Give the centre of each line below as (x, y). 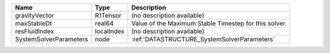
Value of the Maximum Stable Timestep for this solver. (209, 23)
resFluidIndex (35, 31)
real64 (105, 23)
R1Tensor (108, 15)
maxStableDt (33, 23)
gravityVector (35, 15)
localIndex (110, 31)
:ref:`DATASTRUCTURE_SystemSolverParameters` (203, 39)
